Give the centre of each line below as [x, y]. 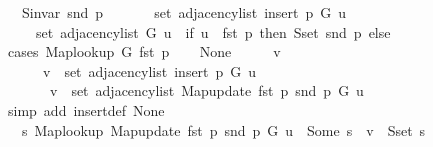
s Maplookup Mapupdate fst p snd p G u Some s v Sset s [223, 129]
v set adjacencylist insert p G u [149, 70]
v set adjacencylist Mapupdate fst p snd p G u [206, 90]
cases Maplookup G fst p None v [144, 51]
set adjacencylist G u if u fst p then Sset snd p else [213, 31]
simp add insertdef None [86, 109]
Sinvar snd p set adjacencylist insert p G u [184, 12]
